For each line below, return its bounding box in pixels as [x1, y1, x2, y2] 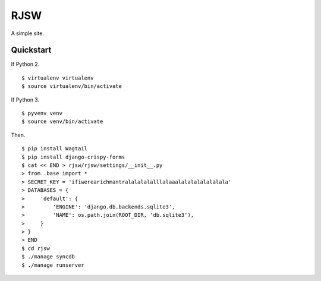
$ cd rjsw [21, 245, 50, 252]
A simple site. [11, 30, 45, 37]
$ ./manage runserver [21, 261, 84, 269]
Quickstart [11, 45, 52, 55]
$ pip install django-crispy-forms [21, 153, 125, 160]
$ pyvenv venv [21, 110, 62, 117]
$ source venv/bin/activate [21, 118, 103, 125]
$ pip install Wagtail [21, 146, 88, 152]
